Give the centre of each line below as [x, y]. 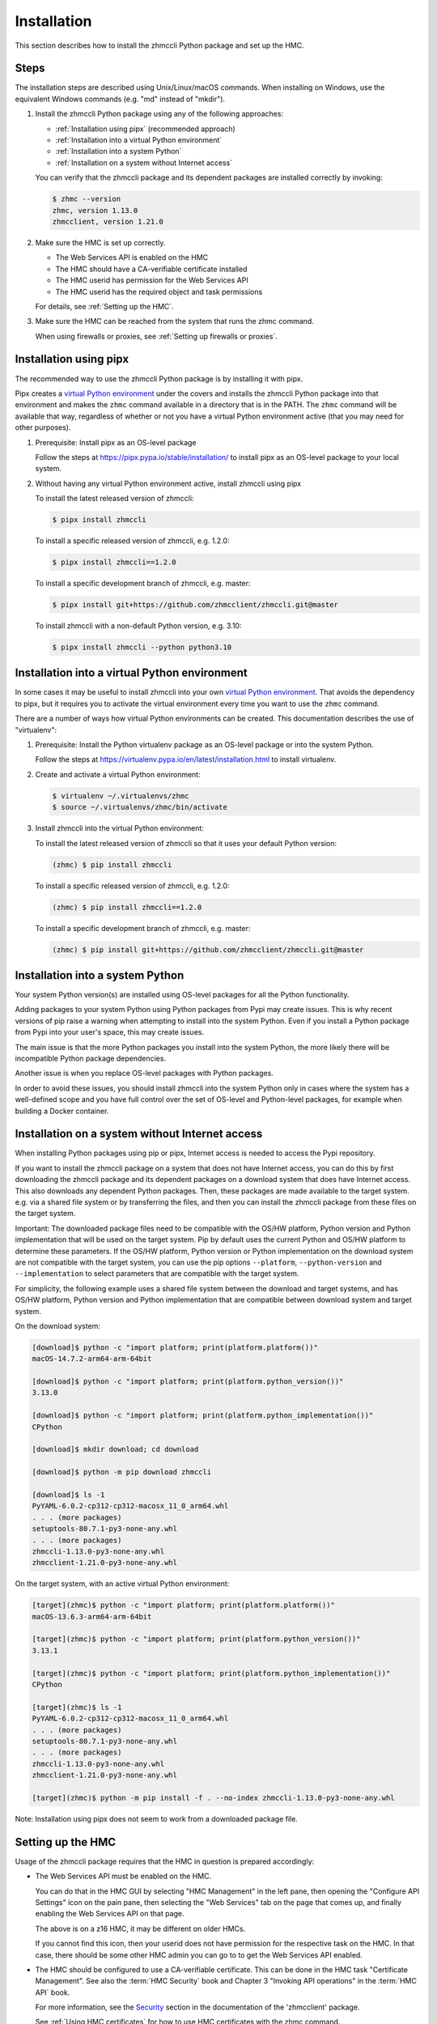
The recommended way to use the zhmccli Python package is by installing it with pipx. [159, 378]
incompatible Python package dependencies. [90, 1058]
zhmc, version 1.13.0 [95, 210]
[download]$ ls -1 [68, 1495]
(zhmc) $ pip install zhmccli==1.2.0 [127, 907]
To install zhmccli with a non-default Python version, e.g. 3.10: [138, 626]
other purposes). [43, 427]
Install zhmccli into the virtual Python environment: [119, 828]
